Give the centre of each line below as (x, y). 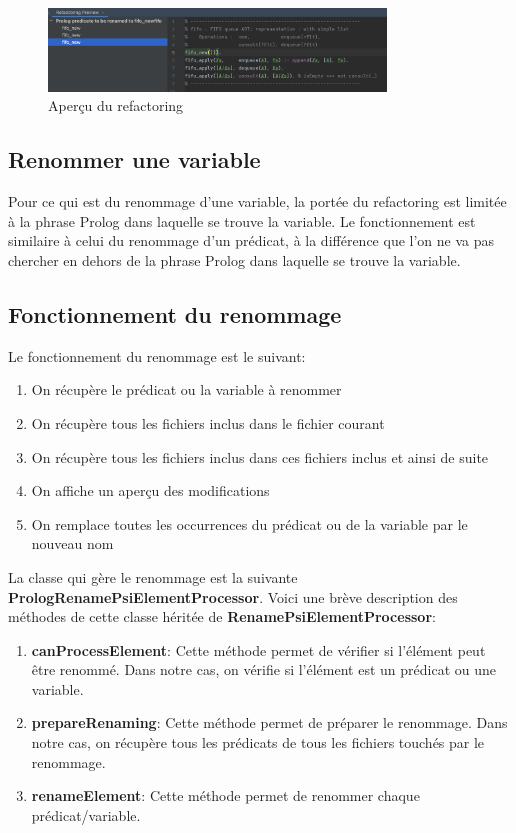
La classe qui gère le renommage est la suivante (153, 576)
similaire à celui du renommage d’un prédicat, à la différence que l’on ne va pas (251, 240)
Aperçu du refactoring (116, 105)
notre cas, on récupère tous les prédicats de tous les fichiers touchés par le (258, 742)
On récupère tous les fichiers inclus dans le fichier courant (208, 422)
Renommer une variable (134, 159)
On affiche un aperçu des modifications (150, 490)
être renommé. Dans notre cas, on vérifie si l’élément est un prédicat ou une (263, 669)
